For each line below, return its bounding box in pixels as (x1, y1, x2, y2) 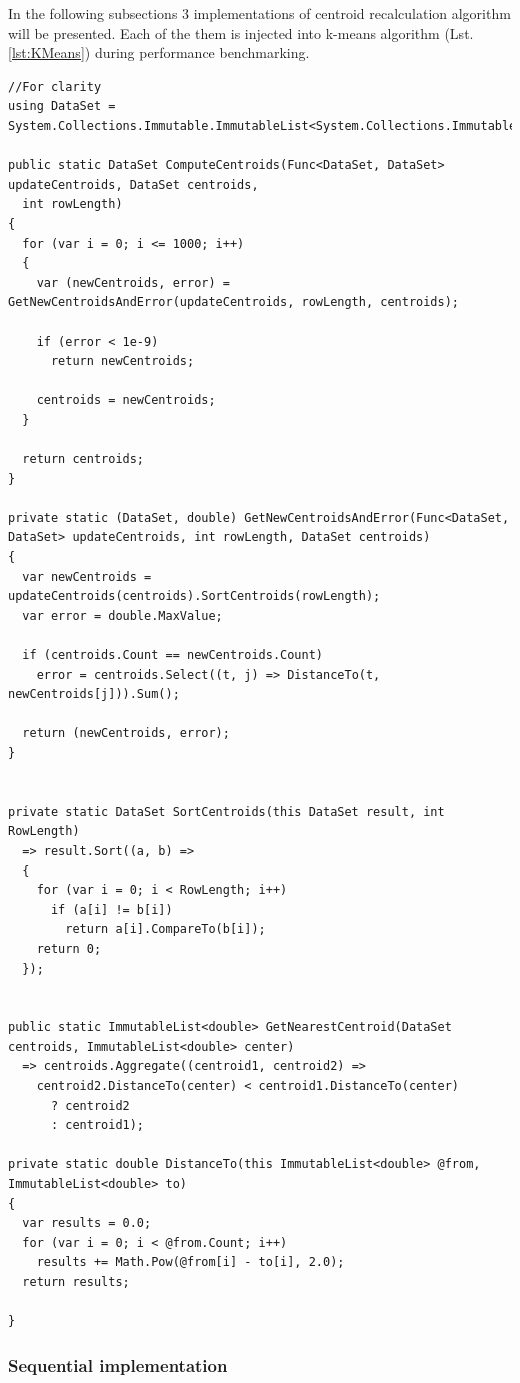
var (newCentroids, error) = (36, 275, 230, 290)
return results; (22, 1275, 130, 1289)
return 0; (36, 941, 102, 956)
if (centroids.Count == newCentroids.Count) (22, 648, 323, 662)
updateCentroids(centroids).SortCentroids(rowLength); (8, 589, 381, 604)
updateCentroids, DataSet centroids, (8, 177, 259, 192)
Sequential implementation (8, 1352, 228, 1377)
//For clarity (8, 79, 102, 94)
